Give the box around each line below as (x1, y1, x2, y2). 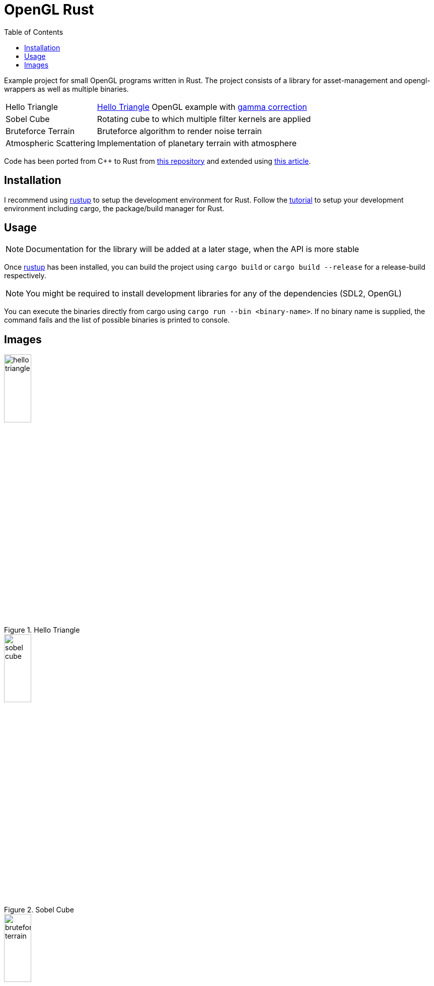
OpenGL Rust (4, 1, 94, 18)
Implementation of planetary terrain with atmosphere (97, 138, 297, 148)
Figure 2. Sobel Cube (4, 905, 74, 914)
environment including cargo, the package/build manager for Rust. (4, 204, 225, 213)
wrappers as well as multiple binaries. (4, 84, 129, 93)
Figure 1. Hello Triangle (4, 626, 80, 635)
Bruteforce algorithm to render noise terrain (97, 126, 262, 136)
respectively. (4, 271, 46, 280)
